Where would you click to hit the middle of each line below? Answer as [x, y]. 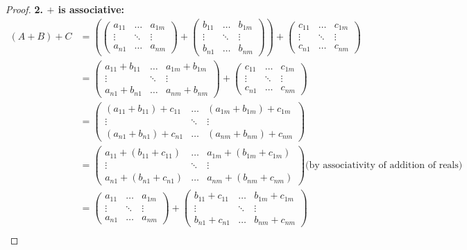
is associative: [91, 9]
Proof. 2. [25, 9]
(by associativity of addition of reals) [384, 166]
